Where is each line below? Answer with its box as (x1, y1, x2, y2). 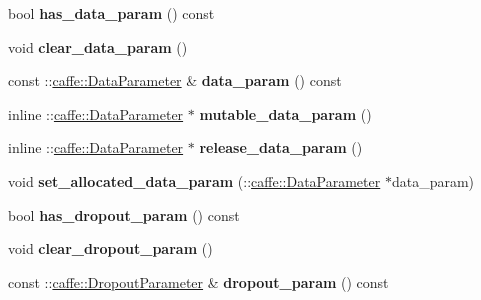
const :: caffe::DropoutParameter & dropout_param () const (8, 271, 389, 292)
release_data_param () (199, 137, 363, 158)
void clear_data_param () (8, 36, 188, 57)
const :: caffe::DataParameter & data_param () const (8, 70, 342, 91)
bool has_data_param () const (8, 3, 215, 23)
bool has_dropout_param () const (8, 204, 240, 225)
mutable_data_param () (199, 103, 372, 124)
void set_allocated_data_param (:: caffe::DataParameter (8, 170, 381, 191)
